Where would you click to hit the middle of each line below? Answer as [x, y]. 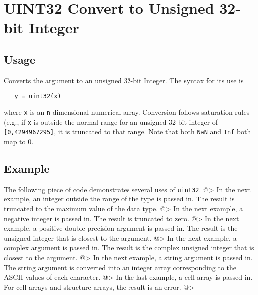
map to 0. [19, 141]
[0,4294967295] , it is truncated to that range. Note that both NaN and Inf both [128, 132]
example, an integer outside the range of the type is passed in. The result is [119, 199]
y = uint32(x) [38, 96]
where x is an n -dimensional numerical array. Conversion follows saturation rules [127, 112]
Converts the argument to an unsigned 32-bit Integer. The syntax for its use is [124, 80]
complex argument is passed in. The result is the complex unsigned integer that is [129, 247]
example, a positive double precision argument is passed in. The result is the [121, 228]
